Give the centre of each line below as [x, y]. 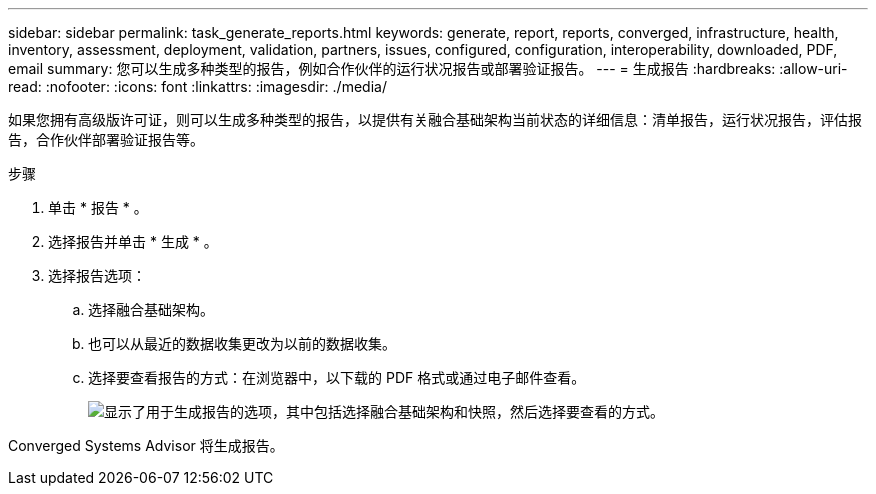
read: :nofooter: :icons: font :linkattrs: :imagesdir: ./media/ [197, 86]
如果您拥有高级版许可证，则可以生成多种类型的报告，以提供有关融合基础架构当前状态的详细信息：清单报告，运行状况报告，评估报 [435, 119]
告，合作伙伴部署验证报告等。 [106, 139]
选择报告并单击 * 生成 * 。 [133, 241]
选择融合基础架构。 [151, 309]
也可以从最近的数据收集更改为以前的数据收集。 [242, 343]
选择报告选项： [97, 275]
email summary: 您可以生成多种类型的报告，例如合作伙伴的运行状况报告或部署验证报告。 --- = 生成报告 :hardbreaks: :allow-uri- [428, 68]
